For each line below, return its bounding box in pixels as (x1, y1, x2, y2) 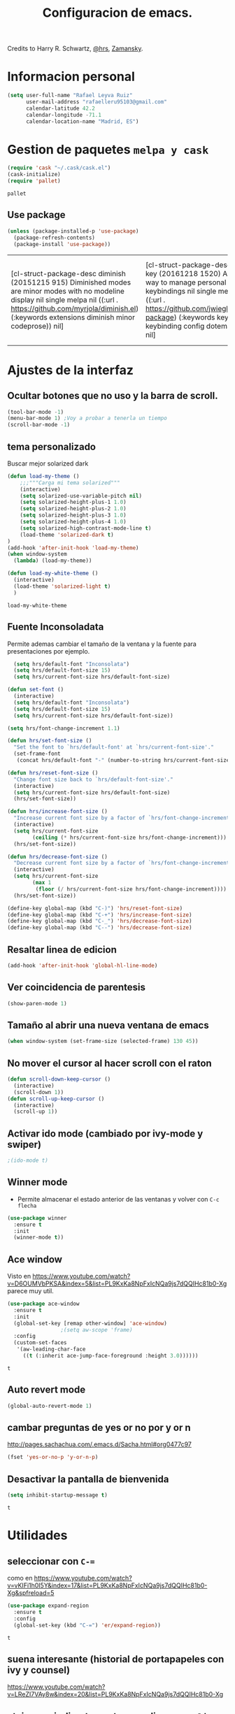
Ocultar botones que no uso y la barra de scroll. (7, 390, 218, 402)
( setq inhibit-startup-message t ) (7, 1492, 108, 1499)
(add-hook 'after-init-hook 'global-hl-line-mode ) (7, 962, 158, 969)
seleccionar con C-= (7, 1555, 96, 1567)
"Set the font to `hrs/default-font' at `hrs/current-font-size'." (13, 744, 215, 751)
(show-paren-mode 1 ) (7, 1000, 68, 1007)
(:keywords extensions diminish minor (10, 312, 135, 322)
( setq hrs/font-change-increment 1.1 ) (7, 725, 120, 732)
